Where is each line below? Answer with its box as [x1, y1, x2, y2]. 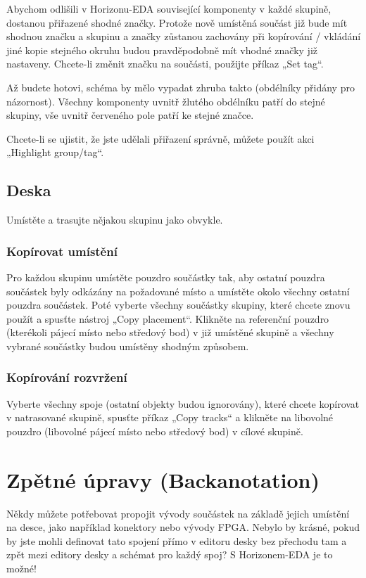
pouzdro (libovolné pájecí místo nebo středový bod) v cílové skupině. [6, 423, 303, 438]
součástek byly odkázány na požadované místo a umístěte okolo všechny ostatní [6, 283, 350, 298]
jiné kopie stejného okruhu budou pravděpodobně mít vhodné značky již [6, 42, 318, 57]
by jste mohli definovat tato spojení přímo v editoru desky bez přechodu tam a [6, 533, 347, 548]
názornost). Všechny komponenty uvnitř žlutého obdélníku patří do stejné [6, 94, 325, 108]
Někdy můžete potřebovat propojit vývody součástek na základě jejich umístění [6, 506, 350, 520]
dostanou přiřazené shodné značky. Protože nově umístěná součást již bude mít [6, 15, 348, 30]
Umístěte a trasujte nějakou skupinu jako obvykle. [6, 212, 223, 227]
